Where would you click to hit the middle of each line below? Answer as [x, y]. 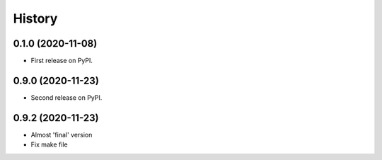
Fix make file [49, 144]
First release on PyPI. [62, 61]
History [35, 18]
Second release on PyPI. [66, 97]
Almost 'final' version [62, 135]
